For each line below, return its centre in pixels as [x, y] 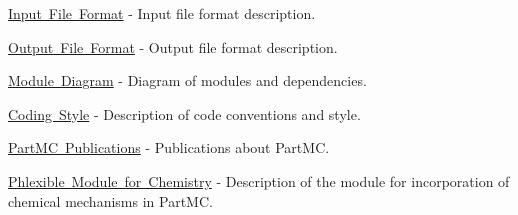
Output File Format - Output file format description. [173, 46]
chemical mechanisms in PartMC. [110, 200]
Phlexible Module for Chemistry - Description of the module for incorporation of [259, 180]
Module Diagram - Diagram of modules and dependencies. [187, 80]
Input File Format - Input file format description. [162, 13]
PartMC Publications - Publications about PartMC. [169, 147]
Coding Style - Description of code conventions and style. [184, 113]
